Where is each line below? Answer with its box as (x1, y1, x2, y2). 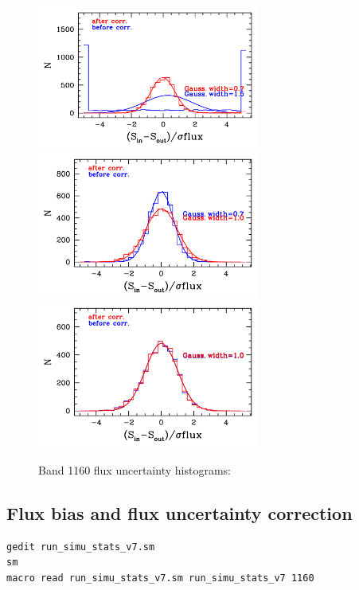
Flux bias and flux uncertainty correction (6, 500, 353, 525)
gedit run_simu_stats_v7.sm (6, 541, 155, 553)
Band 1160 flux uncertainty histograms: (38, 461, 231, 478)
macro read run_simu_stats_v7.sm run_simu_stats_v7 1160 (6, 572, 314, 584)
